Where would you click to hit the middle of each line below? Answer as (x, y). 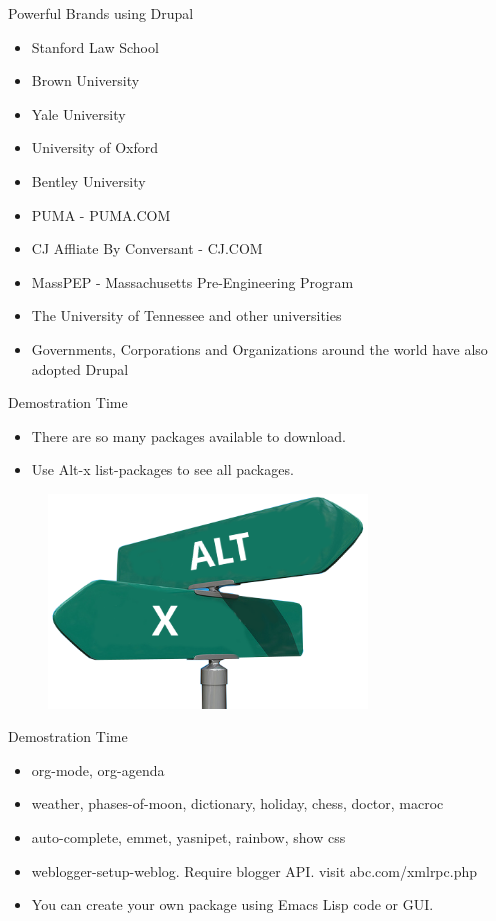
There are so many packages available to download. (188, 435)
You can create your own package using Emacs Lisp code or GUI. (232, 904)
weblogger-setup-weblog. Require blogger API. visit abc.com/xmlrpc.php (254, 870)
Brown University (85, 80)
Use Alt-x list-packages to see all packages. (162, 469)
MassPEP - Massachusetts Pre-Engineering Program (192, 281)
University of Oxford (94, 147)
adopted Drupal (80, 368)
